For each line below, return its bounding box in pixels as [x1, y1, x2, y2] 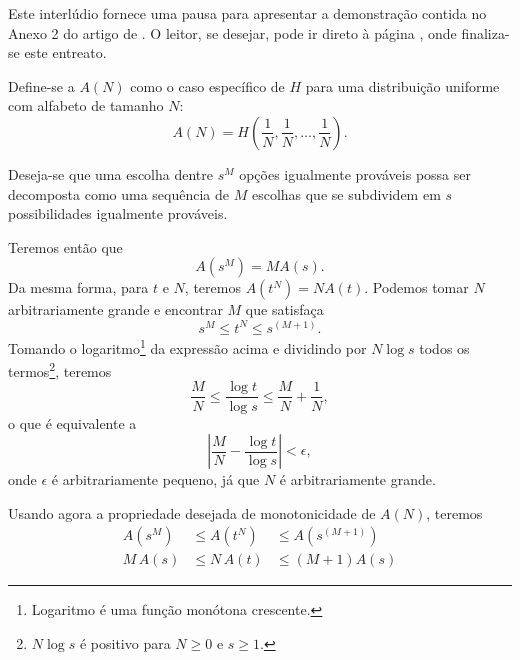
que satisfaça [245, 299, 324, 320]
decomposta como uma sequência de [8, 183, 230, 204]
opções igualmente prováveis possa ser [239, 163, 471, 184]
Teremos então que [8, 236, 123, 257]
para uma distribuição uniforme [305, 75, 500, 96]
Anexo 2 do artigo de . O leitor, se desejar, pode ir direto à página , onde [8, 22, 457, 43]
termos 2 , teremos [8, 358, 112, 381]
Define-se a [8, 75, 75, 96]
